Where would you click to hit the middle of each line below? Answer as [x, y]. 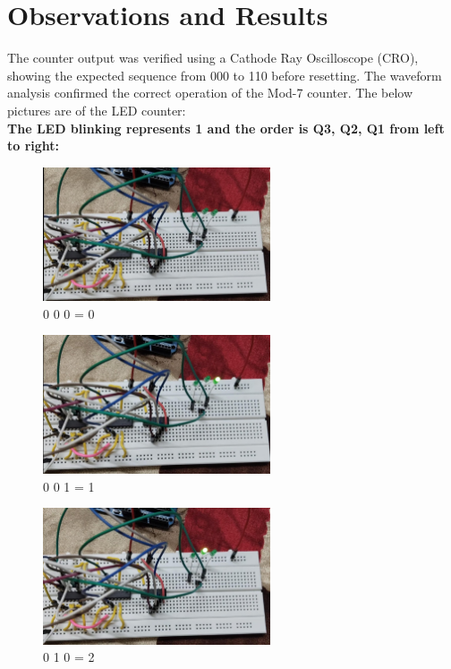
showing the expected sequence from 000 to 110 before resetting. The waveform [225, 75]
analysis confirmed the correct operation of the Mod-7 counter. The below [210, 93]
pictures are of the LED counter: [97, 110]
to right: [34, 146]
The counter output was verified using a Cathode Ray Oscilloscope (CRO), [213, 58]
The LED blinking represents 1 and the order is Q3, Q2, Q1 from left [226, 128]
